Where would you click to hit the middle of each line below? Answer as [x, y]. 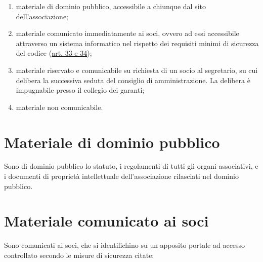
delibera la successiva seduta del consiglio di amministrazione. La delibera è [133, 80]
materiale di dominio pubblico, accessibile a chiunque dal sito [111, 6]
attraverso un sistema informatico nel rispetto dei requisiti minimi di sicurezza [137, 43]
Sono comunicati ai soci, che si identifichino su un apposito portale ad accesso [125, 245]
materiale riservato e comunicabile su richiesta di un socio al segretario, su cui [137, 70]
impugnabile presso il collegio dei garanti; [80, 90]
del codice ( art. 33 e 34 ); [54, 53]
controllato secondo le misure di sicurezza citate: [79, 255]
